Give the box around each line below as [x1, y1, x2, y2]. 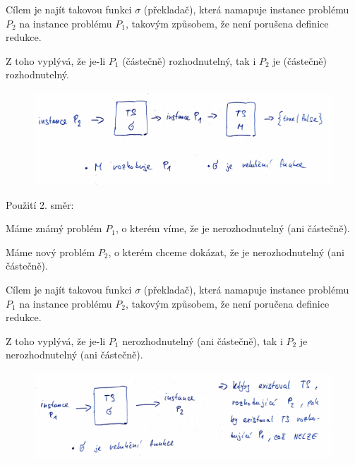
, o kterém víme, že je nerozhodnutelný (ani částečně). [115, 221, 350, 236]
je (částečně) [272, 53, 327, 68]
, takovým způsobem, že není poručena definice [125, 296, 330, 310]
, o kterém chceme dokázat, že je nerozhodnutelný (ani [108, 244, 344, 259]
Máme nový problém [6, 244, 95, 259]
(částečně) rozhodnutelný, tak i [122, 53, 256, 68]
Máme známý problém [6, 221, 102, 236]
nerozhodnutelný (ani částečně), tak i [122, 333, 283, 348]
